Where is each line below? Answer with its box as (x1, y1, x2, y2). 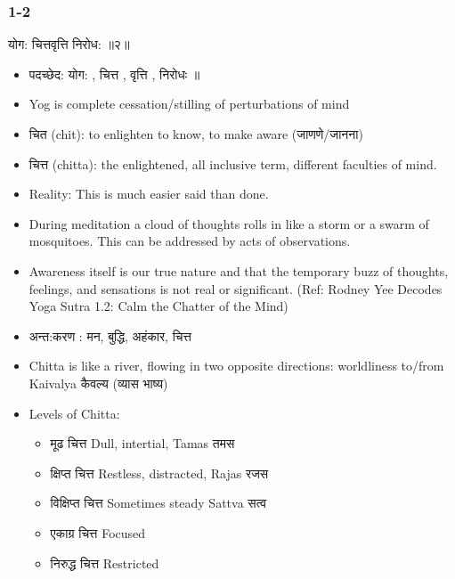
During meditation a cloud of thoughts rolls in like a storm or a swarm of (28, 214, 429, 232)
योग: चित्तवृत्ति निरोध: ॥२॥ (8, 35, 130, 53)
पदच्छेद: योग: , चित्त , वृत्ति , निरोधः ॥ (28, 64, 200, 83)
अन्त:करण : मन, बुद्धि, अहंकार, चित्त (28, 326, 191, 345)
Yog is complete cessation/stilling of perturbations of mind (28, 94, 350, 113)
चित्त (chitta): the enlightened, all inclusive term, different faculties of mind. (28, 154, 437, 173)
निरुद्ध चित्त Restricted (50, 553, 159, 572)
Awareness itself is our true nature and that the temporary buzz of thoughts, (28, 261, 449, 280)
